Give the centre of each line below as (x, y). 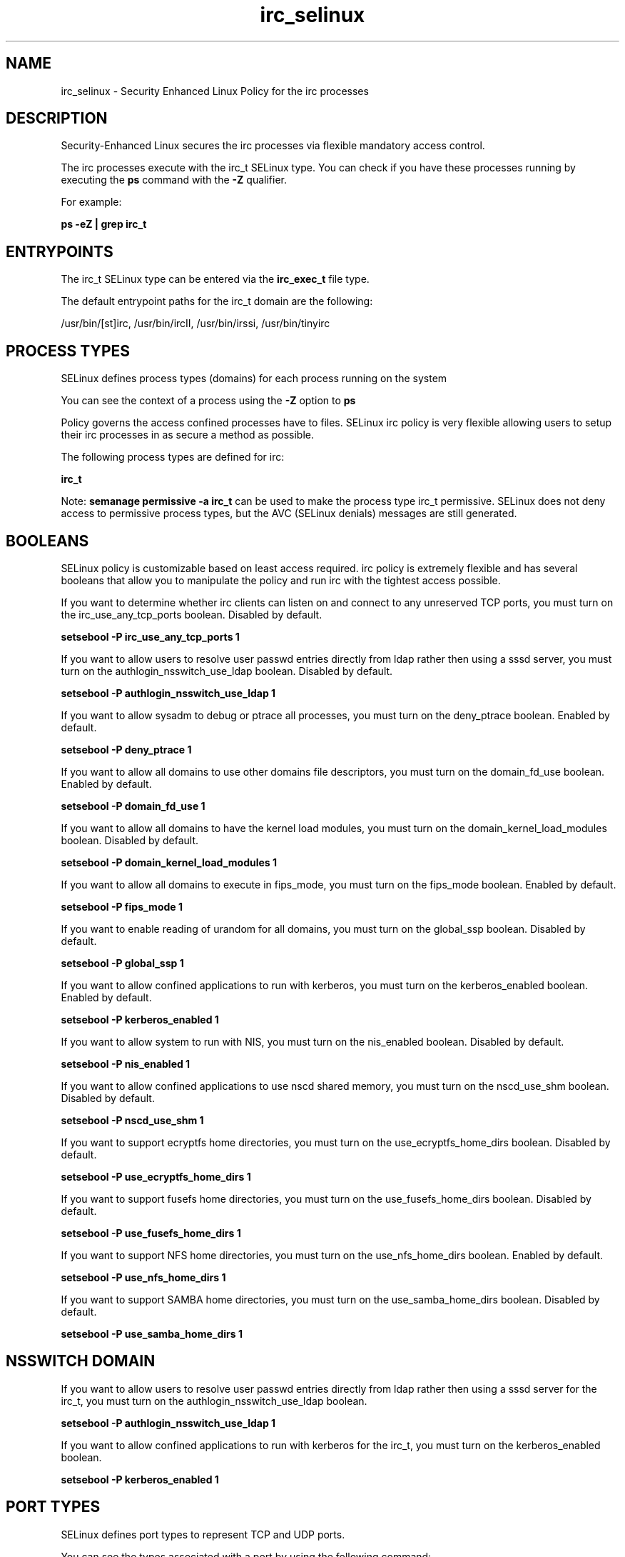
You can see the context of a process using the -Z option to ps (208, 401)
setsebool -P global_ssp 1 (122, 963)
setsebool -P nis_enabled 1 (126, 1063)
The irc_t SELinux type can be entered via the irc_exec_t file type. (215, 279)
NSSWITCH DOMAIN (81, 1361)
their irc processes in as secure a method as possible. (188, 435)
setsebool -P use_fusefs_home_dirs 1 (151, 1233)
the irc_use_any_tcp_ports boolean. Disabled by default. (192, 614)
